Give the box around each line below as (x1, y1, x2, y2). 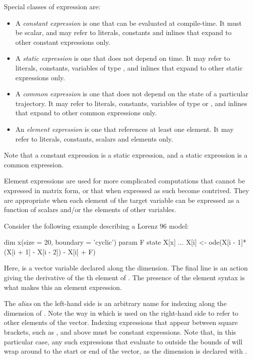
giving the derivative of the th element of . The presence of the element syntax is (4, 272, 245, 283)
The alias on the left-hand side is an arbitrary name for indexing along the (4, 298, 227, 308)
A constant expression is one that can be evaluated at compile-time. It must (15, 18, 242, 28)
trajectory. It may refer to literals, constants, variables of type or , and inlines (15, 98, 247, 108)
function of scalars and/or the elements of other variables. (4, 204, 176, 215)
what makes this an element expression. (4, 282, 122, 292)
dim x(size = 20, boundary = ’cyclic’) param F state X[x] (4, 237, 176, 247)
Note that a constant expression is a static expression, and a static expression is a (4, 150, 248, 160)
